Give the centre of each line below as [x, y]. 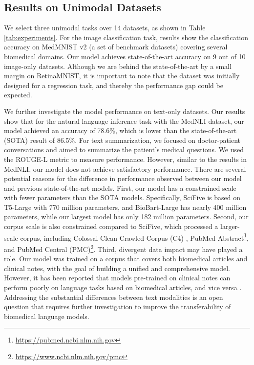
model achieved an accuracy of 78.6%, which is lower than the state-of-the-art [120, 130]
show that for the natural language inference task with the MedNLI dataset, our [124, 121]
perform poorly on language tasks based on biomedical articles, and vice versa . [123, 287]
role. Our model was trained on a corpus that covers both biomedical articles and [126, 259]
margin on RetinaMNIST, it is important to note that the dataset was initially [122, 76]
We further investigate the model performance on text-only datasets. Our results [125, 111]
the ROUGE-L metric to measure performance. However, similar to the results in [126, 159]
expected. [18, 95]
